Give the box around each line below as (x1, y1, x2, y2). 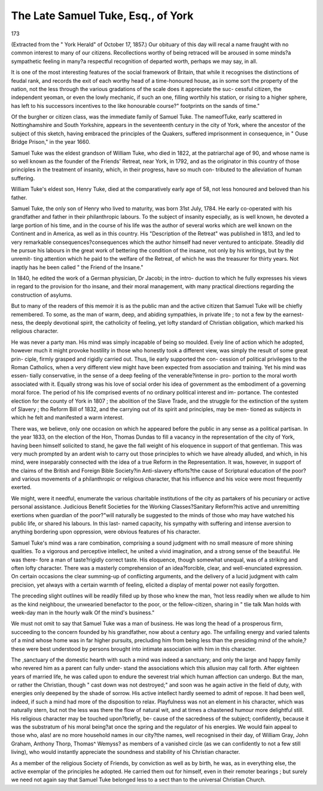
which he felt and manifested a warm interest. (11, 414, 124, 421)
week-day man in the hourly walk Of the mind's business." (11, 609, 155, 616)
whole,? (287, 637, 307, 644)
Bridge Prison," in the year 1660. (11, 138, 91, 146)
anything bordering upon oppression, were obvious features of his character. (11, 528, 200, 536)
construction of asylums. (11, 291, 72, 298)
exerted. (11, 484, 32, 491)
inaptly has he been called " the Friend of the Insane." (11, 264, 144, 271)
